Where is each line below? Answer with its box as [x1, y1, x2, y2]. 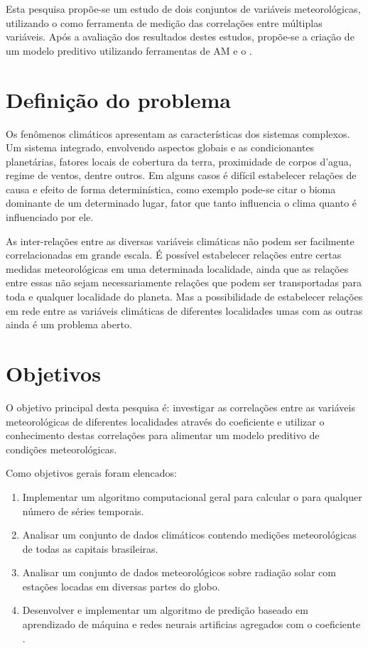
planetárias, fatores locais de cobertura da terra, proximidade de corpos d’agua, [6, 153, 352, 168]
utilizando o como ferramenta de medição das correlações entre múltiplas [6, 15, 323, 30]
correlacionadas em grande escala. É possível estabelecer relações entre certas [6, 247, 342, 262]
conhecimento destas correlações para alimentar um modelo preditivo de [6, 428, 320, 443]
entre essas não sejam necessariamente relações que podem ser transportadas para [6, 275, 362, 290]
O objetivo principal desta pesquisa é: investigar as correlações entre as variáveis [6, 399, 355, 414]
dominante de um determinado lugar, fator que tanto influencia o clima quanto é [6, 195, 357, 210]
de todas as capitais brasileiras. [22, 541, 158, 556]
